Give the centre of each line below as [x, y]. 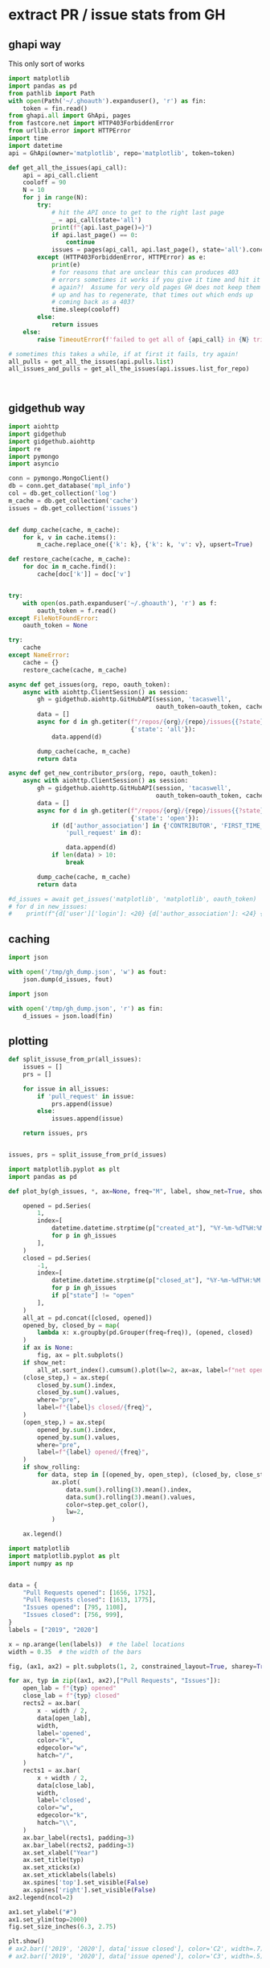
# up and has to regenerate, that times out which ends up [152, 295]
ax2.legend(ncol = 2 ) [41, 1897]
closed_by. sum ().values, [79, 1393]
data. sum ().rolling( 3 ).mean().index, [129, 1489]
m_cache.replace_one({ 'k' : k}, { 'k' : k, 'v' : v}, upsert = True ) [145, 545]
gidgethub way [47, 408]
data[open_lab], [64, 1718]
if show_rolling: [52, 1467]
